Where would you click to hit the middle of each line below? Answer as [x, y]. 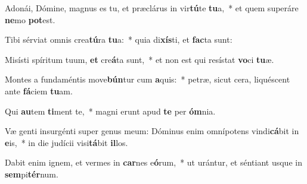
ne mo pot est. [30, 19]
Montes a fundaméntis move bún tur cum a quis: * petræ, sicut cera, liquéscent [148, 79]
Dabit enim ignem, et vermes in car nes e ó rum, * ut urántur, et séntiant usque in [153, 162]
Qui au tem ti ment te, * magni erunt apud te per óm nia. [110, 111]
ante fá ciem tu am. [39, 91]
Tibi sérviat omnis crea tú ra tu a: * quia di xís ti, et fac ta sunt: [119, 39]
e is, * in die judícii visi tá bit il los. [66, 142]
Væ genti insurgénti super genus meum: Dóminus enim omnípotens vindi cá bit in [152, 131]
